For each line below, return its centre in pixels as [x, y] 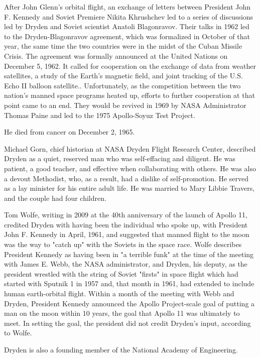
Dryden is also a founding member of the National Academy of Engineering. [121, 349]
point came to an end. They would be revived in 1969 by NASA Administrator [125, 105]
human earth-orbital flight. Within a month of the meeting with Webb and [119, 293]
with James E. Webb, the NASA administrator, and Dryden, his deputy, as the [126, 264]
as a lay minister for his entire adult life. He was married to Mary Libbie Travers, [129, 188]
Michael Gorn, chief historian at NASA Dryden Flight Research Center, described [130, 148]
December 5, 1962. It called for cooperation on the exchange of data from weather [130, 66]
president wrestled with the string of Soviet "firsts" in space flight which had [121, 273]
